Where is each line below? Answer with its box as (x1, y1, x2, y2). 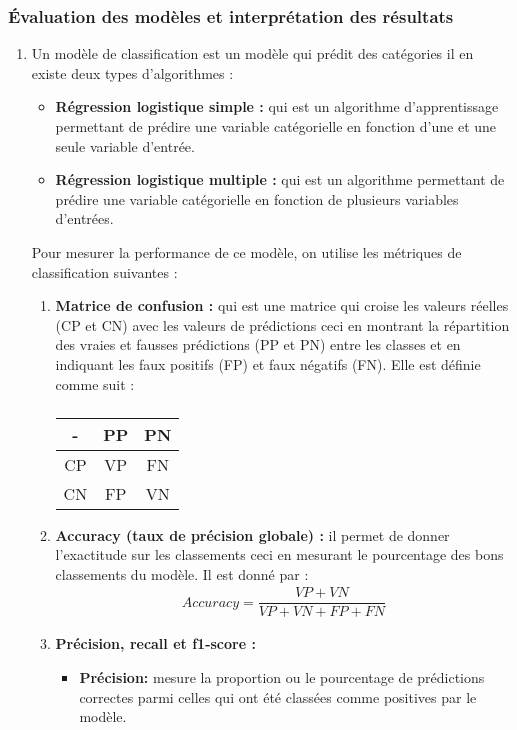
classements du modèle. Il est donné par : (55, 563, 309, 584)
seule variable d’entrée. (55, 135, 195, 156)
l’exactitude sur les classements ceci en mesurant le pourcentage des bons (55, 544, 504, 565)
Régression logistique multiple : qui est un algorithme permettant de (55, 169, 505, 190)
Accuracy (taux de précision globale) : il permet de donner (55, 524, 450, 545)
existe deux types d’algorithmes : (31, 62, 234, 83)
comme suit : (55, 373, 135, 394)
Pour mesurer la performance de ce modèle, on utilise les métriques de (31, 241, 462, 262)
